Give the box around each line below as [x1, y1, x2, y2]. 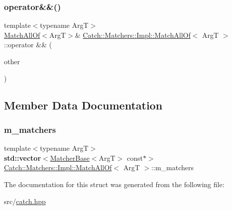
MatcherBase [50, 152, 90, 163]
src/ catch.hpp [4, 196, 46, 206]
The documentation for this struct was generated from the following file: [4, 179, 225, 189]
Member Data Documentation [4, 97, 163, 112]
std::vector [4, 152, 41, 163]
